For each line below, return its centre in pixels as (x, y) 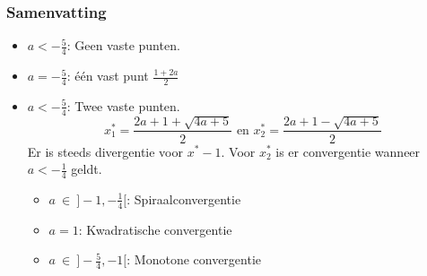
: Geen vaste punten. (123, 45)
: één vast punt (108, 76)
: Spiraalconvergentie (184, 198)
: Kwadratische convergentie (155, 229)
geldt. (87, 169)
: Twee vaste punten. (123, 105)
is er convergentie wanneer (348, 151)
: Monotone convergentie (194, 259)
